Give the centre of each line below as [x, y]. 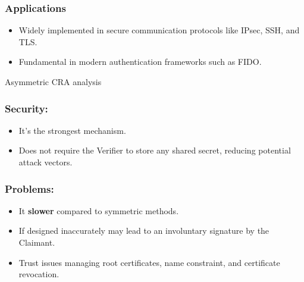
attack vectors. [46, 162]
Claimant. [37, 242]
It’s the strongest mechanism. [72, 130]
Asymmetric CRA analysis [53, 82]
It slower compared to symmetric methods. [99, 210]
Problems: [29, 188]
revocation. [39, 274]
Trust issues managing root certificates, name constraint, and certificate [149, 262]
